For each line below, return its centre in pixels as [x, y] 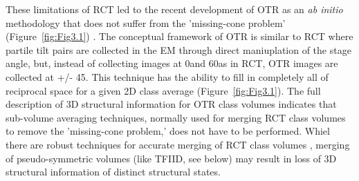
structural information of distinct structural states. [113, 172]
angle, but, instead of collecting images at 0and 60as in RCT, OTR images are [172, 63]
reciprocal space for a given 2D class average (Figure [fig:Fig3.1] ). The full [163, 90]
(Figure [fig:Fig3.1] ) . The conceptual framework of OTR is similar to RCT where [179, 36]
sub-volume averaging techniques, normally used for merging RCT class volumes [176, 117]
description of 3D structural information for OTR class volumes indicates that [171, 104]
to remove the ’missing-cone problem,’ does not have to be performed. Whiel [168, 131]
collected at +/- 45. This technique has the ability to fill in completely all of [167, 76]
